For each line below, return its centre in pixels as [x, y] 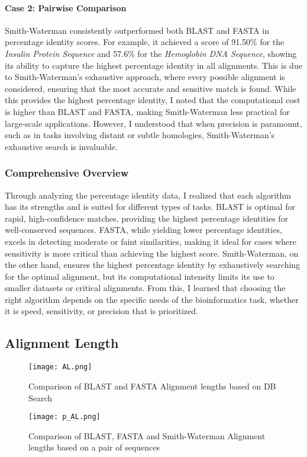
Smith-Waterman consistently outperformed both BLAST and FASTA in [137, 30]
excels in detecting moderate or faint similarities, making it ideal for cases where [151, 241]
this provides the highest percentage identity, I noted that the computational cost [153, 100]
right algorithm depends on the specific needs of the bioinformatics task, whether [152, 299]
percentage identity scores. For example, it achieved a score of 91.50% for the [145, 42]
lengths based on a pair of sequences [94, 447]
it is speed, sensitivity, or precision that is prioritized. [101, 311]
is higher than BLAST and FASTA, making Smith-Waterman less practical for [147, 111]
